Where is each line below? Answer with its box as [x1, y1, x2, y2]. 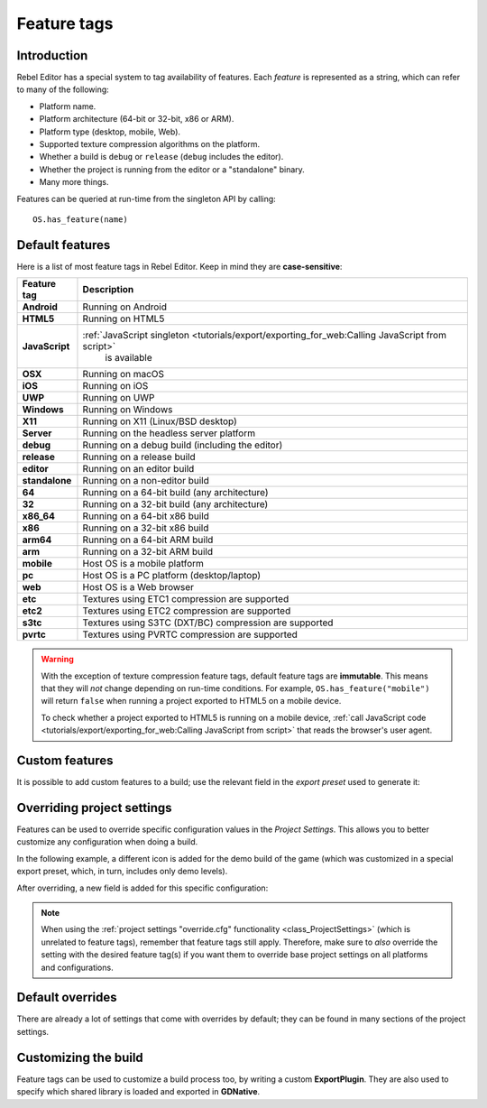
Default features [16, 237, 111, 253]
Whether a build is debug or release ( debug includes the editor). [39, 152, 284, 162]
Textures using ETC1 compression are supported [82, 593, 289, 605]
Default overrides [16, 990, 117, 1005]
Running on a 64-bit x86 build [82, 510, 209, 522]
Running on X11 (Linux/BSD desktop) [82, 415, 238, 428]
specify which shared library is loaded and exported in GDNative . [16, 1086, 261, 1097]
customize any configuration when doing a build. [16, 836, 198, 847]
